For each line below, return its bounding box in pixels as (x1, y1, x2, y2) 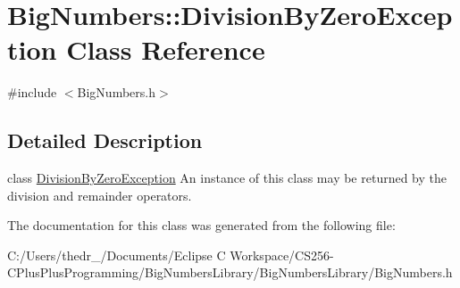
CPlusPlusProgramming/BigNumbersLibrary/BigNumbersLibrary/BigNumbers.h (7, 263, 453, 282)
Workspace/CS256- (230, 245, 334, 264)
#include (7, 83, 57, 102)
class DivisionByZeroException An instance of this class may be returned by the (7, 169, 447, 187)
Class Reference (66, 31, 265, 68)
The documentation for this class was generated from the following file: (7, 216, 396, 235)
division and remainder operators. (7, 185, 192, 204)
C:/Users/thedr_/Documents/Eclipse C (7, 245, 226, 264)
